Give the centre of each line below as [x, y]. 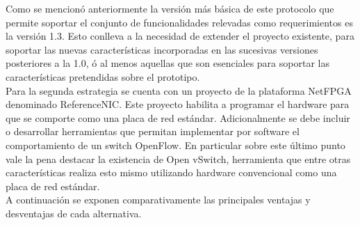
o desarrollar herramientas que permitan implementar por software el [153, 131]
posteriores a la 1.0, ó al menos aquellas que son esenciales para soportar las [167, 63]
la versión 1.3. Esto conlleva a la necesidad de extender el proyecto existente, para [180, 36]
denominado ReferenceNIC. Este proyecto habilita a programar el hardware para [178, 104]
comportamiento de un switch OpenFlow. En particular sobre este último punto [175, 145]
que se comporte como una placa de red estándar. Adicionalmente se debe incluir [178, 117]
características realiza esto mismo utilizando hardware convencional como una [171, 172]
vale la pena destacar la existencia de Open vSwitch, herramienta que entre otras [178, 158]
